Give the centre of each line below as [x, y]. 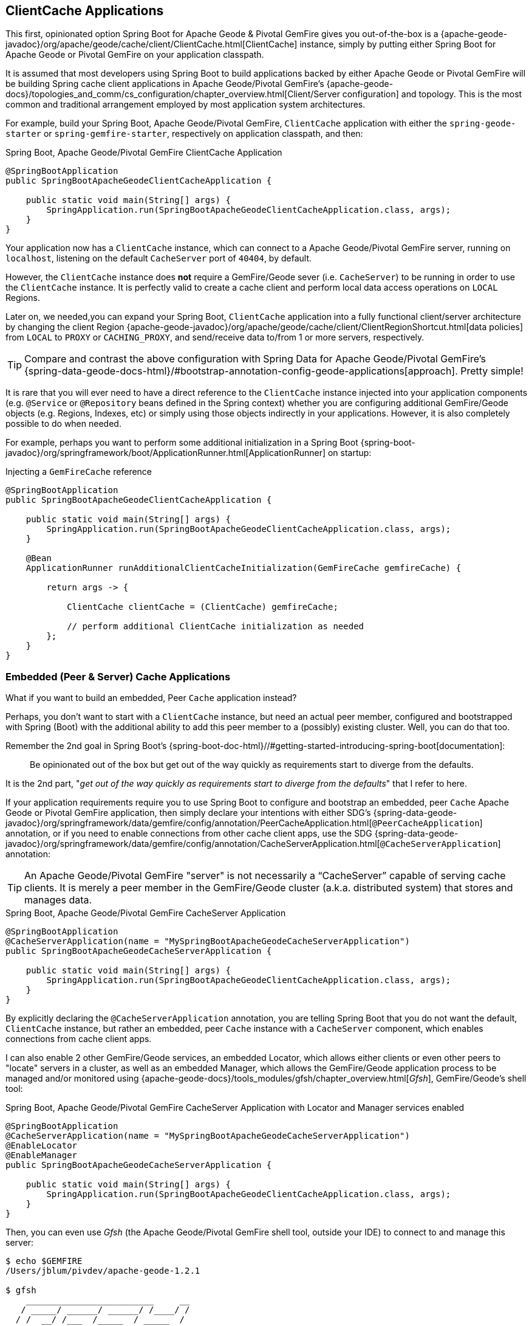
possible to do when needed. [63, 424]
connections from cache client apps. [79, 1039]
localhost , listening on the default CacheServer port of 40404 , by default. [159, 258]
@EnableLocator [42, 1146]
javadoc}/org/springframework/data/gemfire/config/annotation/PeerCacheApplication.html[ [189, 823]
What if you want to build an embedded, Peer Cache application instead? [151, 698]
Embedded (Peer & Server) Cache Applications [118, 676]
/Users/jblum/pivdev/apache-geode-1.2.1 [103, 1271]
